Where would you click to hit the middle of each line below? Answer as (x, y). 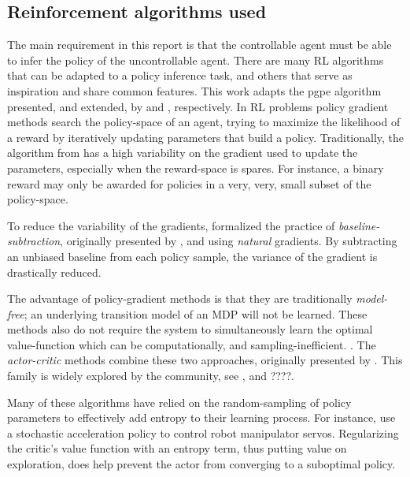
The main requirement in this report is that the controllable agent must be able (199, 45)
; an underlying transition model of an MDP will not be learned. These (196, 313)
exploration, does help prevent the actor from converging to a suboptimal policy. (201, 464)
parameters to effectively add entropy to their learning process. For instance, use (201, 417)
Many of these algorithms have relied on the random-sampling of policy (179, 402)
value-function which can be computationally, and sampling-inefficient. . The (192, 344)
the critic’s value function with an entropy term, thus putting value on (177, 448)
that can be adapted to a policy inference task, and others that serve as (180, 75)
